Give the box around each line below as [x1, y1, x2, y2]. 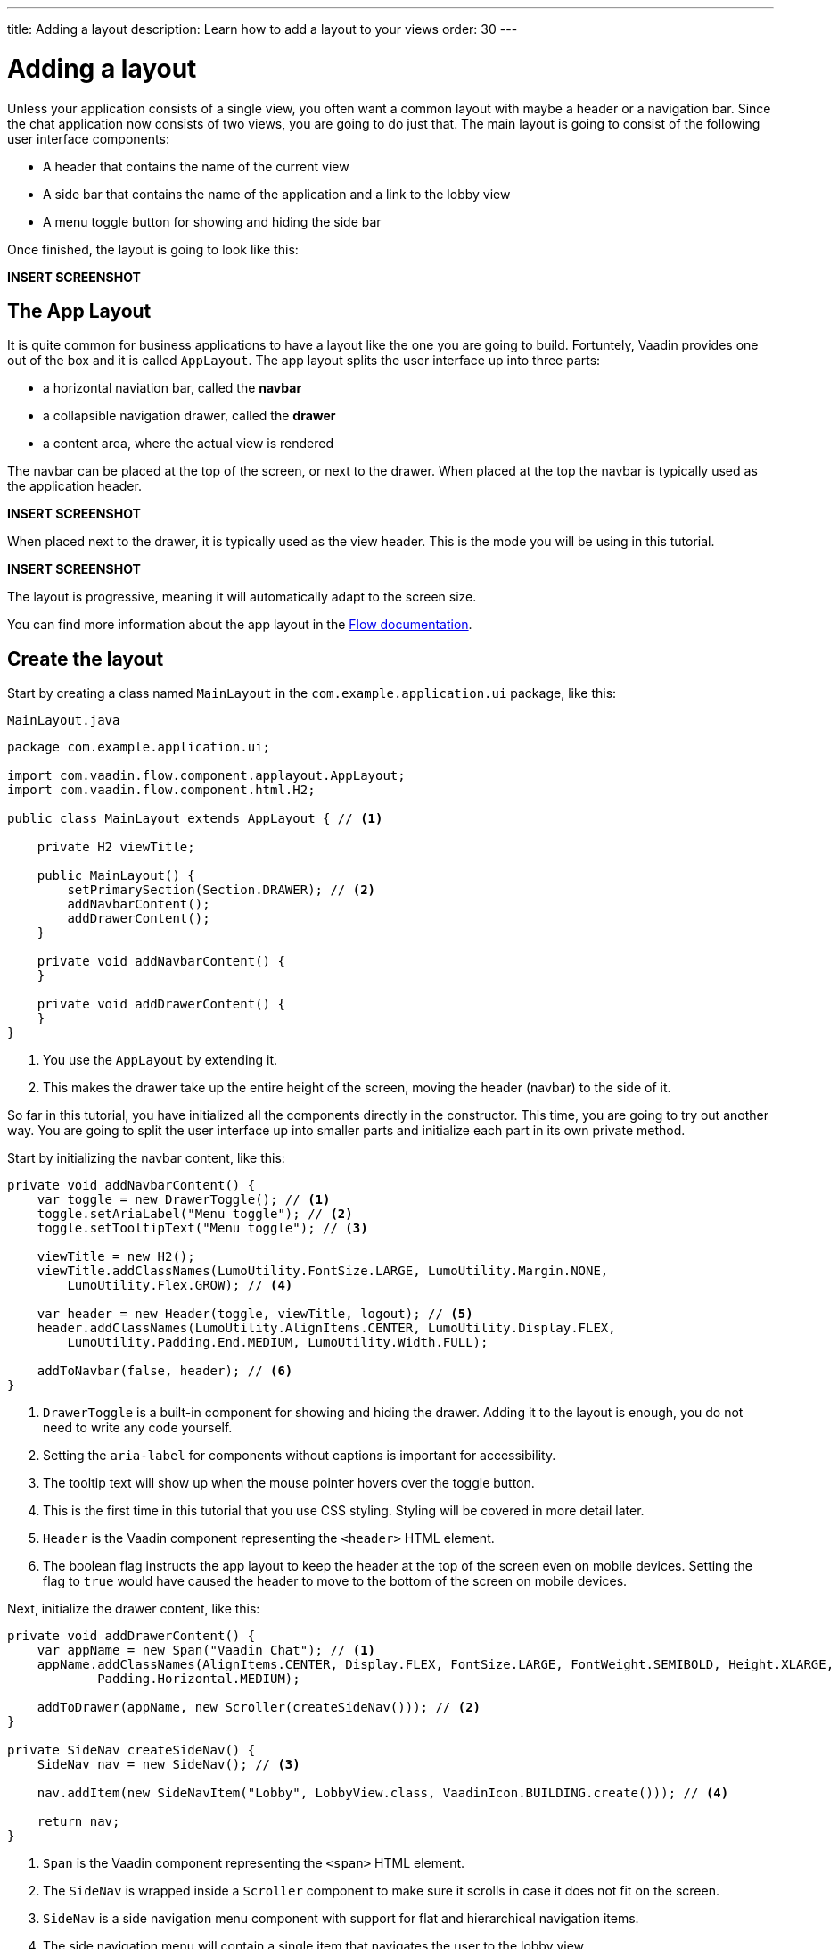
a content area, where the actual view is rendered [43, 435, 334, 452]
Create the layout [7, 647, 164, 670]
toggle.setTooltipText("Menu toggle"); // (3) [37, 1221, 368, 1236]
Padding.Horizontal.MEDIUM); [97, 1671, 300, 1687]
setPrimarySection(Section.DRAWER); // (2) [67, 883, 376, 898]
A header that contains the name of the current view [43, 158, 349, 174]
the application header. [7, 478, 142, 494]
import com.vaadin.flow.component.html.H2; [7, 783, 316, 798]
